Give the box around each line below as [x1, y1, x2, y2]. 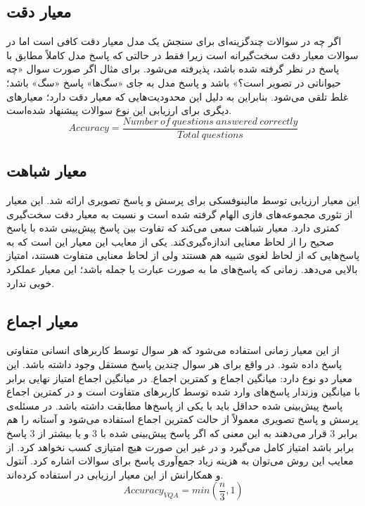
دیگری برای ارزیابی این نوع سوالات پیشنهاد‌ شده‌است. [6, 103, 232, 118]
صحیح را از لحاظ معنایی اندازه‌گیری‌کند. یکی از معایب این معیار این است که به [6, 234, 334, 248]
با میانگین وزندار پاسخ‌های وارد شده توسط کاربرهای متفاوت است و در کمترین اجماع [6, 384, 361, 399]
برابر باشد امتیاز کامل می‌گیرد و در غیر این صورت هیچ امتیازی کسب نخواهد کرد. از [6, 439, 354, 454]
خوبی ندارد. [6, 275, 55, 290]
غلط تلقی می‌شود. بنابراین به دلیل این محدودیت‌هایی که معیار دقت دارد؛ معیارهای [6, 89, 349, 103]
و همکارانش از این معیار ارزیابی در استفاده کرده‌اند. [6, 467, 224, 481]
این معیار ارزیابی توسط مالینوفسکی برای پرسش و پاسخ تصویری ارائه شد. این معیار [6, 193, 360, 208]
